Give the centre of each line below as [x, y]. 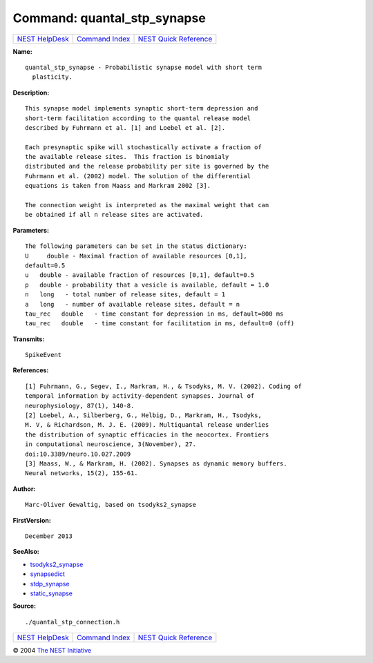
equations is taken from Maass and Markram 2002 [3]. [118, 186]
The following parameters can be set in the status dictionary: [136, 246]
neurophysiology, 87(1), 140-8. [80, 405]
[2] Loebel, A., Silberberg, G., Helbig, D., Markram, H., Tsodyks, [143, 415]
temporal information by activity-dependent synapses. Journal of [140, 396]
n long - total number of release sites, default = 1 [125, 295]
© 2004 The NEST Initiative [52, 651]
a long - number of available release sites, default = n [133, 304]
